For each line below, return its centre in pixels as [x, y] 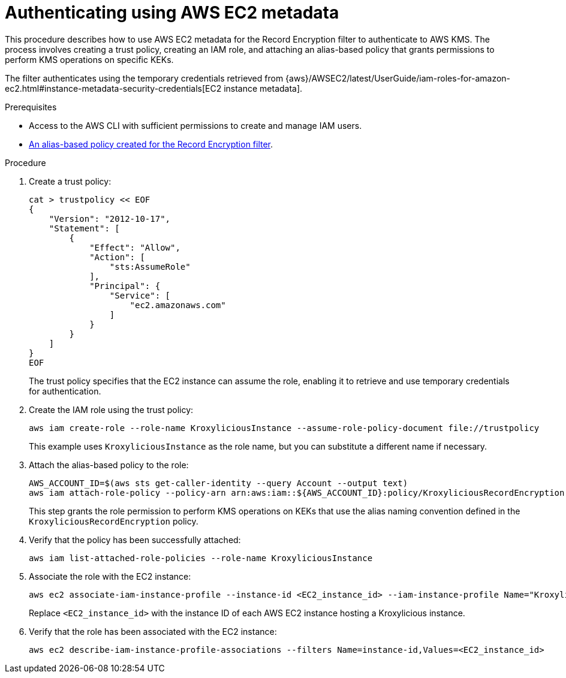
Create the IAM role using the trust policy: [111, 409]
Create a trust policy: [70, 181]
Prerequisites [31, 107]
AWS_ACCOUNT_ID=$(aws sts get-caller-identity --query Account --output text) [219, 483]
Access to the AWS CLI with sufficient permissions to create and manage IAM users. [195, 125]
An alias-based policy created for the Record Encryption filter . [151, 144]
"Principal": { [125, 286]
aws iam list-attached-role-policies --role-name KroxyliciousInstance [201, 558]
